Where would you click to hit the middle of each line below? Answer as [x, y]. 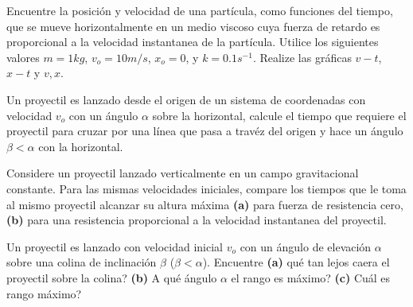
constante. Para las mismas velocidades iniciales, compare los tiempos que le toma [206, 188]
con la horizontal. [81, 146]
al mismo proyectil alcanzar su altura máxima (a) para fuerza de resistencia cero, [205, 204]
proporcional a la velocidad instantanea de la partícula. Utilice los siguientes [193, 42]
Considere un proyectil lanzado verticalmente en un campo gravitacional [183, 173]
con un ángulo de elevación [306, 246]
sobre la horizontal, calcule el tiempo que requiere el [279, 115]
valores [23, 57]
